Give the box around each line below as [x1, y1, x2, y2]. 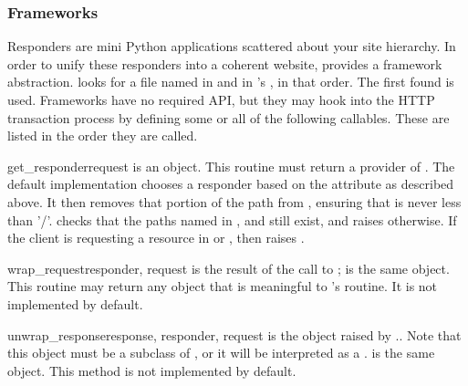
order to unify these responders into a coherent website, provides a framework [7, 54, 442, 73]
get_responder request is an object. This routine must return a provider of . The [7, 156, 455, 175]
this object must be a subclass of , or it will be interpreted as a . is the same [7, 343, 435, 362]
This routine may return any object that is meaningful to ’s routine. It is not [7, 276, 438, 296]
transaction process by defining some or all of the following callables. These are [7, 108, 450, 127]
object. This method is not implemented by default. [7, 360, 296, 380]
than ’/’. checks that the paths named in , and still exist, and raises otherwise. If [7, 210, 457, 229]
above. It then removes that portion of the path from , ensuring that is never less [7, 192, 462, 211]
